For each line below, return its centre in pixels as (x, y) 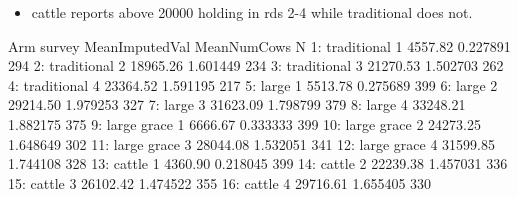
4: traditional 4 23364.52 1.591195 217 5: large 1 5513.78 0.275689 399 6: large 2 (253, 84)
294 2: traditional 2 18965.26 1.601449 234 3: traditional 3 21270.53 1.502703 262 (256, 65)
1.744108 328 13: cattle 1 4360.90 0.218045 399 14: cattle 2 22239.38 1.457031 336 (258, 163)
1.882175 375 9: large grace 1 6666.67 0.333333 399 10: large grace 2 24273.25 (244, 123)
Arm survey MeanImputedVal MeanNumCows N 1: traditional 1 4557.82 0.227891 (259, 45)
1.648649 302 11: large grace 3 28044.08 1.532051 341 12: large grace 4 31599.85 (251, 143)
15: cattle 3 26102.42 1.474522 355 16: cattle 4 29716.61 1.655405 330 (220, 182)
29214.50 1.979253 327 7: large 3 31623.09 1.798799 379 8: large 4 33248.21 (237, 104)
